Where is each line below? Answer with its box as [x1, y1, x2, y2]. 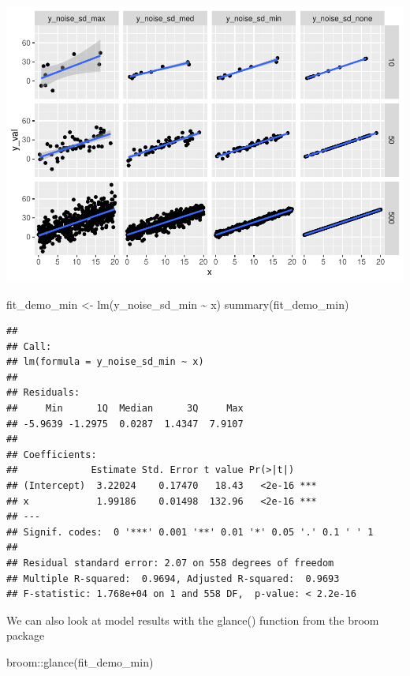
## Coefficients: [6, 449, 97, 460]
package [6, 627, 45, 644]
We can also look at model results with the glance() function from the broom [6, 611, 379, 628]
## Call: [6, 340, 52, 352]
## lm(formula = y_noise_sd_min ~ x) [6, 356, 204, 368]
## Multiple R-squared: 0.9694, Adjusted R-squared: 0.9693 [6, 573, 340, 584]
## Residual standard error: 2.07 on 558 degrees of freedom [6, 558, 334, 569]
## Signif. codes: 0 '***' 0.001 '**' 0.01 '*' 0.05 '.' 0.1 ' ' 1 [6, 526, 374, 538]
